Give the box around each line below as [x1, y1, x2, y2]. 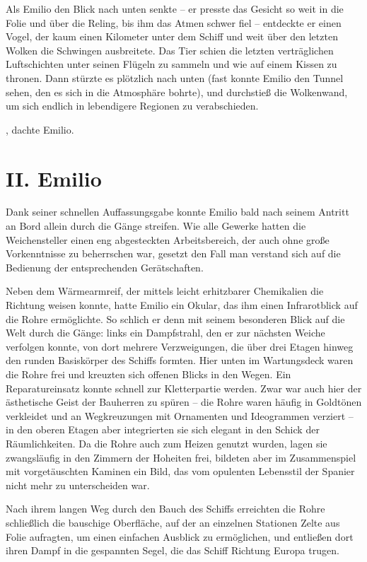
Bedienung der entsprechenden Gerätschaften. [6, 259, 204, 274]
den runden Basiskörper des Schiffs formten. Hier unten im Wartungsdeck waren [6, 353, 354, 368]
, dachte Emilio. [6, 122, 74, 136]
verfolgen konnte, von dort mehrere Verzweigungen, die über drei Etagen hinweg [6, 339, 354, 353]
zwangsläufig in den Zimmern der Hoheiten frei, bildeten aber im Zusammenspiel [6, 450, 356, 464]
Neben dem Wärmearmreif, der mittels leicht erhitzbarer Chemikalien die [6, 283, 324, 298]
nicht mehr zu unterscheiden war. [6, 477, 150, 492]
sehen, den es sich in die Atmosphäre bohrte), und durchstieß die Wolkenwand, [6, 84, 348, 99]
